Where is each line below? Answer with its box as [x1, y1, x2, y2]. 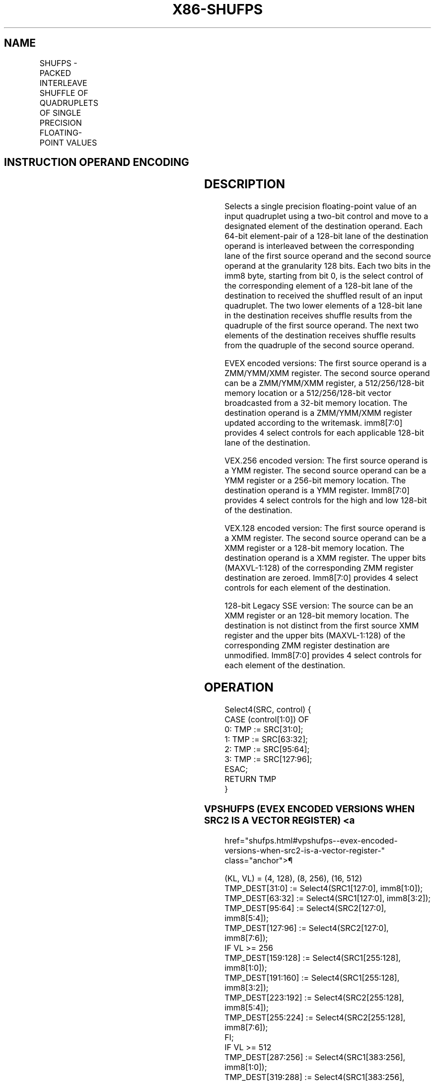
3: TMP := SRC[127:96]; [224, 754, 312, 765]
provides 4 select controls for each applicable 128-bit [224, 428, 424, 438]
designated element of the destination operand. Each [224, 221, 423, 232]
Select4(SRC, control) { [224, 704, 311, 715]
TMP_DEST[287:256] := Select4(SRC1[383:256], [224, 1052, 406, 1062]
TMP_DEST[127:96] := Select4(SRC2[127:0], [224, 923, 389, 933]
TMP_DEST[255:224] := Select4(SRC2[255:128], [224, 1012, 406, 1022]
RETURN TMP [224, 774, 277, 784]
